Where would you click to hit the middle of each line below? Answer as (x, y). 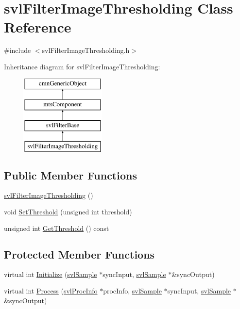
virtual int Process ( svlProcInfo (51, 291)
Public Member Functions (70, 175)
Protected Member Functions (79, 254)
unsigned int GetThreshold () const (57, 228)
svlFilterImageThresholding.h (86, 50)
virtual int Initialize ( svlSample (51, 274)
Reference (38, 27)
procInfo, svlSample (132, 291)
